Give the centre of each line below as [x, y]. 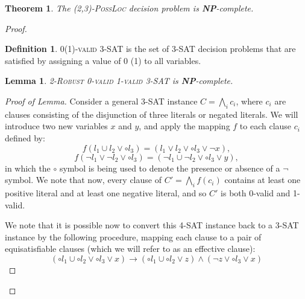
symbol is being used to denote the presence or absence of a [170, 168]
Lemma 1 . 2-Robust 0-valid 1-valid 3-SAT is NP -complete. [119, 81]
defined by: [25, 137]
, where [249, 101]
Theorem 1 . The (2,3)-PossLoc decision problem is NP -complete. [129, 8]
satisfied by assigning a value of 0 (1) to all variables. [103, 60]
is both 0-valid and [256, 192]
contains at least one [263, 180]
